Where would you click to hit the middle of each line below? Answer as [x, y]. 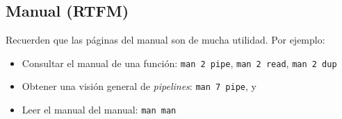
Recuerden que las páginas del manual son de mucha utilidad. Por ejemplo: [165, 40]
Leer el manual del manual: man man [99, 110]
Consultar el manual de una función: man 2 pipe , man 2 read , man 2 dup [179, 63]
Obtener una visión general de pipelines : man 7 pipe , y [139, 86]
